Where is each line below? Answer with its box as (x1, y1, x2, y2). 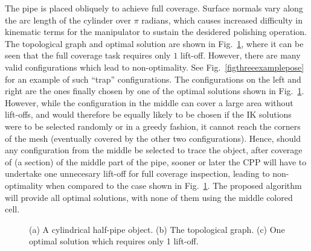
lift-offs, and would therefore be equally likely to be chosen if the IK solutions (5, 108, 292, 121)
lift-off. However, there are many (180, 49, 301, 62)
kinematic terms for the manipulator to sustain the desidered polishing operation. (5, 25, 307, 38)
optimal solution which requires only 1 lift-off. (29, 235, 199, 247)
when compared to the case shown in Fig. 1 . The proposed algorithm (45, 179, 302, 191)
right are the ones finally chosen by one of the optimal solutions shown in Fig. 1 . (5, 84, 304, 97)
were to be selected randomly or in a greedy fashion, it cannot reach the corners (5, 119, 301, 132)
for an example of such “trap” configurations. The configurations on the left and (5, 72, 301, 85)
